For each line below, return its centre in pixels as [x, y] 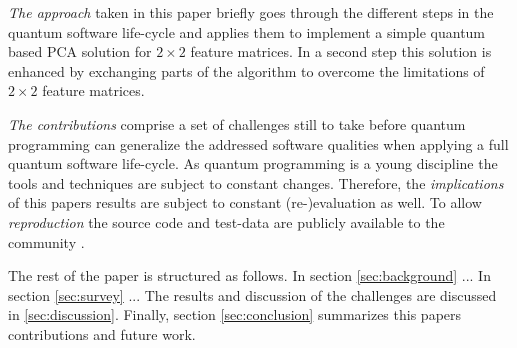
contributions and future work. [102, 333]
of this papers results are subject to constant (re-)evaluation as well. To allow [245, 202]
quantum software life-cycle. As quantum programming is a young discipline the [253, 163]
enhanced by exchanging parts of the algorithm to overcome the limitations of [246, 70]
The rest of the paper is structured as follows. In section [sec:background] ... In [249, 275]
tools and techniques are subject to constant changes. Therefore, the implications [256, 182]
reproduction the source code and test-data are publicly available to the [226, 221]
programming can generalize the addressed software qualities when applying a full [258, 143]
